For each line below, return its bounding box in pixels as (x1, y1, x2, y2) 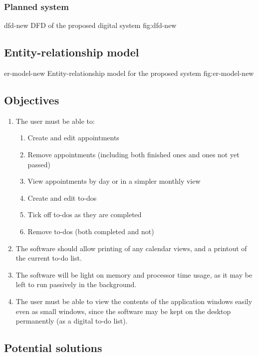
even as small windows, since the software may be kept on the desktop (15, 306, 231, 316)
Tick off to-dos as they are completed (27, 209, 142, 220)
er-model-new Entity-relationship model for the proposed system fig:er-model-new (4, 68, 254, 78)
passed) (27, 159, 50, 169)
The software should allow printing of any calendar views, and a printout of (15, 243, 247, 253)
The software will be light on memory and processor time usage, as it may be (15, 269, 253, 280)
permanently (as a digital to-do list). (15, 316, 128, 326)
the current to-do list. (15, 253, 82, 263)
